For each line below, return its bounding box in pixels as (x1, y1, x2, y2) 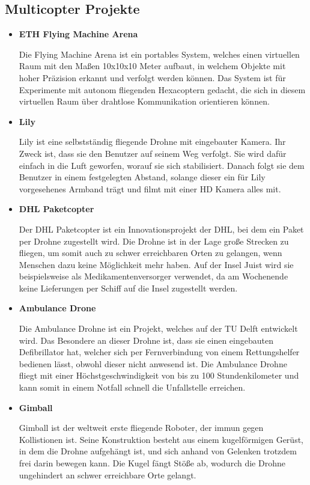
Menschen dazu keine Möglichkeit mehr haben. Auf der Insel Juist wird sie (19, 258, 294, 270)
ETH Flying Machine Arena (19, 28, 138, 40)
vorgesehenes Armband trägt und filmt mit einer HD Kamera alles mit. (19, 182, 281, 195)
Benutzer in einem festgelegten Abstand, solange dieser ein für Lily (19, 171, 266, 183)
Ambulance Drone (19, 302, 96, 314)
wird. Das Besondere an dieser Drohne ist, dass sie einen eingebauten (19, 334, 273, 346)
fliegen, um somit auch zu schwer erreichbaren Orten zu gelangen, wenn (19, 246, 282, 259)
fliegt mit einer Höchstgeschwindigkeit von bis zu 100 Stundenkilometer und (19, 369, 299, 382)
